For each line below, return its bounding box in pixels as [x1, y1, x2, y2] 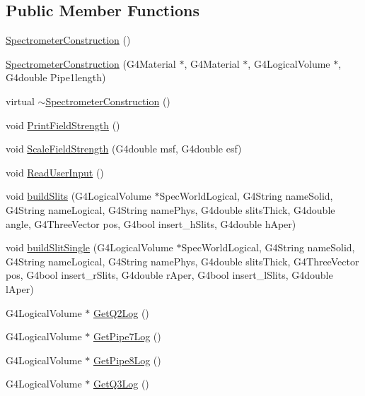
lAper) [6, 281, 34, 296]
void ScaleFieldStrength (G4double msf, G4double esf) [6, 141, 242, 156]
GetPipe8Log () [93, 352, 161, 367]
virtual [6, 93, 35, 108]
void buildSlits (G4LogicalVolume [6, 188, 151, 203]
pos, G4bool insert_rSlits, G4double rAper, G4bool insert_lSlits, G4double [6, 268, 333, 282]
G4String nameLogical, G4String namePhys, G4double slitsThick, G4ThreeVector [6, 253, 359, 268]
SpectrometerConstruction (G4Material [6, 56, 176, 71]
